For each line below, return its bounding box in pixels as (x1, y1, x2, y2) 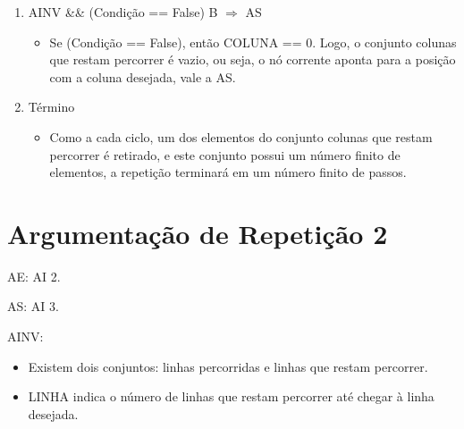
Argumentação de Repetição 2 (7, 214, 388, 251)
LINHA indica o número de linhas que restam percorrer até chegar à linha (28, 387, 434, 406)
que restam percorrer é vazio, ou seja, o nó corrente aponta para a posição (49, 50, 456, 69)
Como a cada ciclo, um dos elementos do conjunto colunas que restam (49, 127, 433, 146)
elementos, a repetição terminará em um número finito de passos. (49, 163, 407, 181)
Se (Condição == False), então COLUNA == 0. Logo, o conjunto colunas (49, 32, 457, 51)
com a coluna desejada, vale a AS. (49, 67, 236, 86)
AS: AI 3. (7, 297, 59, 315)
